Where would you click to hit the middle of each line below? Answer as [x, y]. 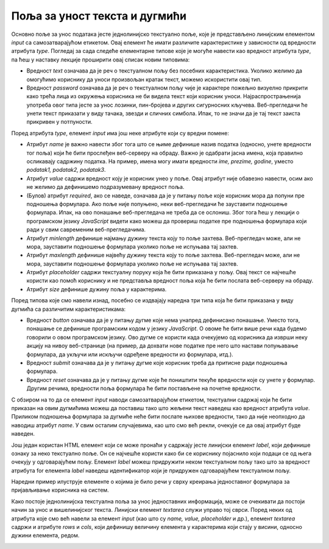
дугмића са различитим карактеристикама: [69, 309]
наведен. [23, 434]
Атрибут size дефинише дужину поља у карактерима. [97, 289]
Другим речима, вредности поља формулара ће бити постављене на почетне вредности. [144, 388]
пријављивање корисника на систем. [60, 490]
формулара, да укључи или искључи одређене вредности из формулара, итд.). [130, 354]
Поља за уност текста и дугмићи [99, 16]
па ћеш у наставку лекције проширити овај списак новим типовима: [101, 59]
